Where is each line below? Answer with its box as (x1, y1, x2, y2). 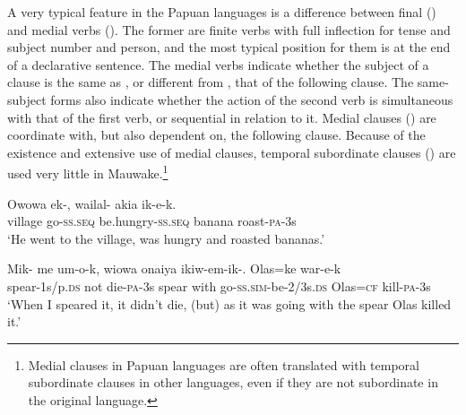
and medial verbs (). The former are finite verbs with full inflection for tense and (7, 20, 451, 39)
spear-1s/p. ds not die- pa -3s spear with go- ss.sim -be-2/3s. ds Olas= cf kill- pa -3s (7, 276, 431, 295)
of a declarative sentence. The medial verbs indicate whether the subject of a (7, 55, 429, 73)
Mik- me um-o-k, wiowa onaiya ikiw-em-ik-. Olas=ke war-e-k (7, 259, 341, 278)
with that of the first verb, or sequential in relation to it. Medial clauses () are (7, 108, 436, 126)
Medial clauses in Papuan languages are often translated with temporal (28, 355, 419, 374)
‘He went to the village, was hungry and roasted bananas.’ (7, 229, 325, 247)
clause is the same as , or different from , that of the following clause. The (7, 73, 414, 91)
